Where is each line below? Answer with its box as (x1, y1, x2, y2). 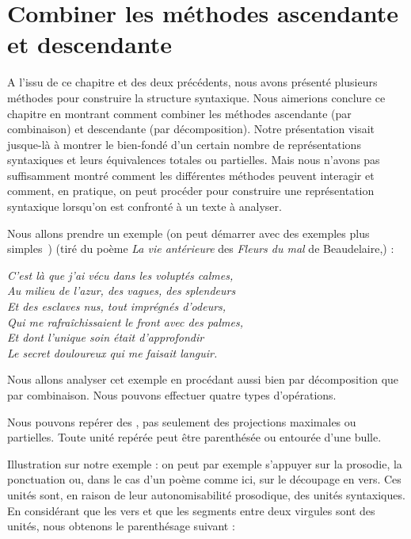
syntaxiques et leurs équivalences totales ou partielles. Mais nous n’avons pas (7, 151, 380, 168)
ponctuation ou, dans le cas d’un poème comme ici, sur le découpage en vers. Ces (7, 471, 401, 487)
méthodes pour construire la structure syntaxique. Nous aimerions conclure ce (7, 89, 386, 105)
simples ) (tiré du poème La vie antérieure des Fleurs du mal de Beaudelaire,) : (7, 240, 394, 257)
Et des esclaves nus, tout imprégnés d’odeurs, (7, 298, 226, 315)
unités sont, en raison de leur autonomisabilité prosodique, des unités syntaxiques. (7, 486, 405, 503)
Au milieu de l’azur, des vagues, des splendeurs (7, 282, 236, 299)
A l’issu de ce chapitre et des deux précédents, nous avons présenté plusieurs (7, 74, 378, 90)
